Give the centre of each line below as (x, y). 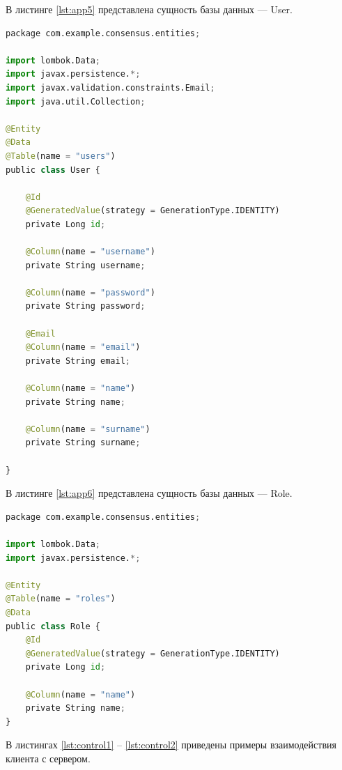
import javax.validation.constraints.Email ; (110, 87)
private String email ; (78, 361)
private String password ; (85, 306)
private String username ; (85, 265)
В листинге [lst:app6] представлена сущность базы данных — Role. (149, 493)
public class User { (53, 170)
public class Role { (53, 626)
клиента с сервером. (48, 758)
